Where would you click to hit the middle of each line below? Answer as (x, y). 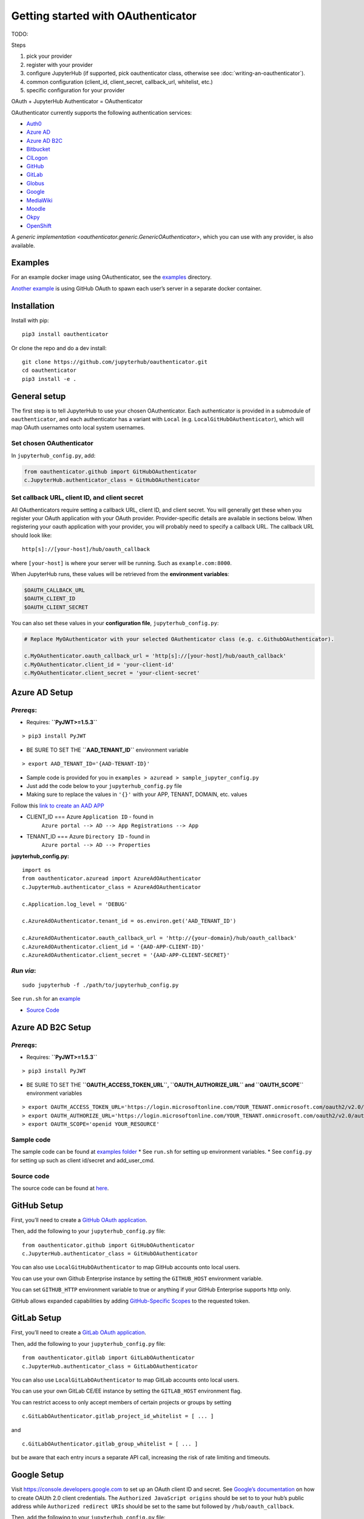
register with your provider (60, 64)
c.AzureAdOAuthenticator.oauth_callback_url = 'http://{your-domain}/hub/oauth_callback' (160, 938)
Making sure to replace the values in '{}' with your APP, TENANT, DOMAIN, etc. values (137, 794)
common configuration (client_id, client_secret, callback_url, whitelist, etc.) (120, 81)
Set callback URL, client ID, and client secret (77, 498)
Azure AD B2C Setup (51, 1027)
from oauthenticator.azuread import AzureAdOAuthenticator (112, 879)
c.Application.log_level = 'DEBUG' (75, 904)
